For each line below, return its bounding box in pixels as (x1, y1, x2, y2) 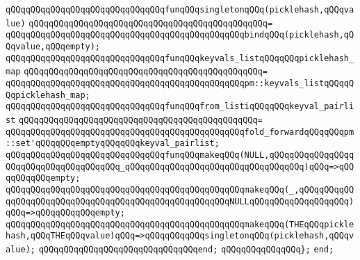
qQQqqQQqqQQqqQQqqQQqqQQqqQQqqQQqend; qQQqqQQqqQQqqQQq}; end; (38, 245, 334, 255)
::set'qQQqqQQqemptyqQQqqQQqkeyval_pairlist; (6, 138, 220, 149)
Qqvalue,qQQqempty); (6, 41, 101, 51)
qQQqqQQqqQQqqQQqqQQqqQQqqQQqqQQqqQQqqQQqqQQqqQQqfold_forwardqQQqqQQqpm (6, 127, 354, 137)
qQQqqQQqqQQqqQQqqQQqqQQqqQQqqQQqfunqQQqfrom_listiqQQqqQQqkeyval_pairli (6, 101, 354, 112)
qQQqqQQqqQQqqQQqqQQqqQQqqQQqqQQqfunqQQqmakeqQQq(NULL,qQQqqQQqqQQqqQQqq (6, 149, 354, 160)
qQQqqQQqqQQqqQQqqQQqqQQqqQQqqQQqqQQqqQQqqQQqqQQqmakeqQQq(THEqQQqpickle (6, 219, 354, 229)
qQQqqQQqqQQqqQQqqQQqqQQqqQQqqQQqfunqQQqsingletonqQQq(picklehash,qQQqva (6, 5, 354, 15)
